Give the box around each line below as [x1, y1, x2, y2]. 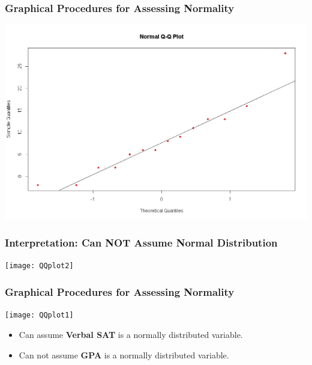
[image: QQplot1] [5, 311, 74, 320]
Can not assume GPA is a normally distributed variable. [19, 348, 229, 361]
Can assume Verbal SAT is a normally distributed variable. [19, 328, 243, 340]
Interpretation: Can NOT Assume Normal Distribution [5, 235, 278, 250]
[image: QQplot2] [5, 262, 74, 271]
